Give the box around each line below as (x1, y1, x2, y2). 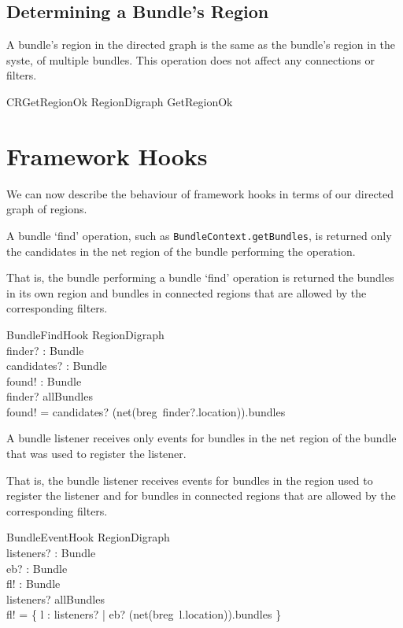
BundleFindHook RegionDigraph (6, 326, 165, 342)
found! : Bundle (6, 372, 82, 389)
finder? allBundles (6, 388, 93, 405)
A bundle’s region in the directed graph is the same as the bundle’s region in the (6, 36, 396, 53)
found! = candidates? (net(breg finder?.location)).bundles (6, 403, 286, 419)
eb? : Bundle (6, 560, 68, 576)
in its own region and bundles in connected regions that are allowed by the (6, 284, 367, 301)
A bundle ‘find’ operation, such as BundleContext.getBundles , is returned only (6, 227, 392, 243)
